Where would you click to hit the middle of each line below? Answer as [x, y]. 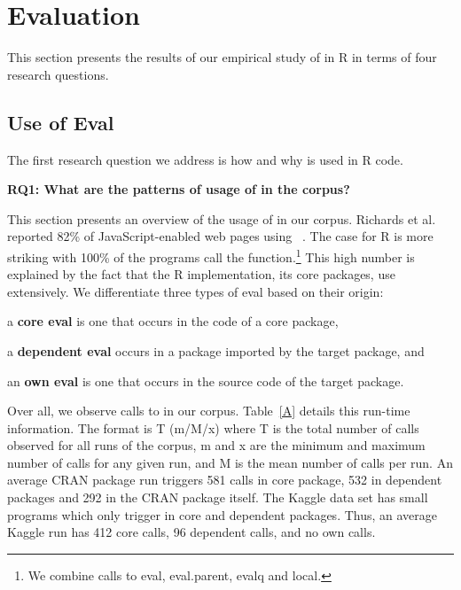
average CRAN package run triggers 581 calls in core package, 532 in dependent [225, 480]
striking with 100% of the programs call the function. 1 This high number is [211, 255]
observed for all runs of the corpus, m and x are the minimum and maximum [216, 445]
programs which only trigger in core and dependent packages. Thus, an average [223, 514]
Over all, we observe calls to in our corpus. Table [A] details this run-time [209, 411]
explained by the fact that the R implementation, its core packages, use [201, 274]
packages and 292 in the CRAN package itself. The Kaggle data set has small [218, 497]
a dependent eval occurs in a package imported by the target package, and [216, 350]
